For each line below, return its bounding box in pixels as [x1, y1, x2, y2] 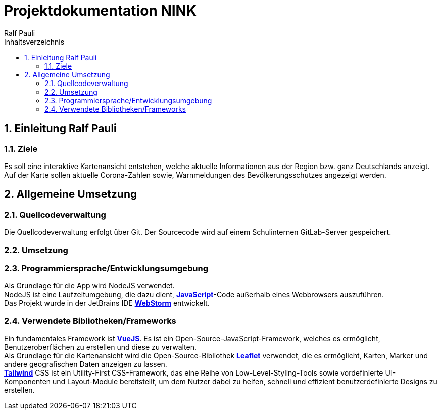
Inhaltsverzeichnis [4, 37, 65, 46]
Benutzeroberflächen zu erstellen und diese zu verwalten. [4, 343, 197, 352]
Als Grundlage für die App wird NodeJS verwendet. [4, 281, 175, 291]
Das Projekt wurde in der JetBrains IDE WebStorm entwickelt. [4, 299, 210, 308]
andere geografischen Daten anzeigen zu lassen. [4, 360, 167, 369]
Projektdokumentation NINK [4, 2, 197, 19]
